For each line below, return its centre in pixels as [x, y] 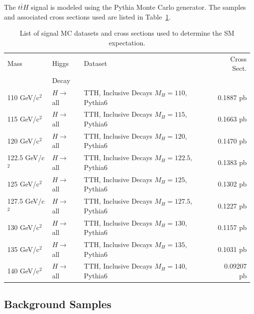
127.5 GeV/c [26, 201]
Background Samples [58, 304]
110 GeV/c [23, 97]
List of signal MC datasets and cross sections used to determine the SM [127, 33]
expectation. [127, 42]
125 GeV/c [23, 184]
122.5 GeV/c [26, 157]
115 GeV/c [23, 119]
